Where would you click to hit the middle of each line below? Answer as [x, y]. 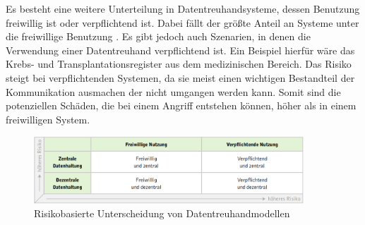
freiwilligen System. [48, 119]
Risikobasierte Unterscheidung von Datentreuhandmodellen [162, 213]
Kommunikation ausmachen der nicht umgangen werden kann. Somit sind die [173, 91]
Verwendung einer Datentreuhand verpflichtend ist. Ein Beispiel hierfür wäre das [180, 50]
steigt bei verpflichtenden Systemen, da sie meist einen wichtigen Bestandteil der [180, 77]
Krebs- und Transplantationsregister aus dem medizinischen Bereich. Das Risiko [179, 64]
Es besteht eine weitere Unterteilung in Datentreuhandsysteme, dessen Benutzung [183, 8]
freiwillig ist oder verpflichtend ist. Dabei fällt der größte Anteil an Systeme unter [182, 22]
